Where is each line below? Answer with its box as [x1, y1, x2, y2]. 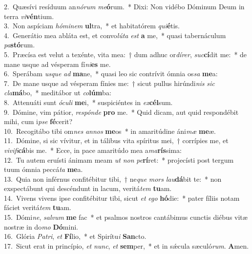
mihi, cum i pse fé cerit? [4, 116, 73, 127]
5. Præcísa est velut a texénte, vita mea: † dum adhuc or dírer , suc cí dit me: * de [4, 49, 247, 59]
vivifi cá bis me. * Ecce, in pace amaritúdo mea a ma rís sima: [4, 145, 182, 155]
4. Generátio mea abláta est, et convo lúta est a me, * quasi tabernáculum [4, 30, 226, 40]
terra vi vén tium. [4, 11, 54, 21]
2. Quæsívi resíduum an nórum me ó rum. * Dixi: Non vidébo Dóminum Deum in [4, 1, 245, 11]
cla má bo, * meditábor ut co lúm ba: [4, 87, 111, 98]
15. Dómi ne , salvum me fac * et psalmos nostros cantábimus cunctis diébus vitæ [4, 212, 248, 222]
